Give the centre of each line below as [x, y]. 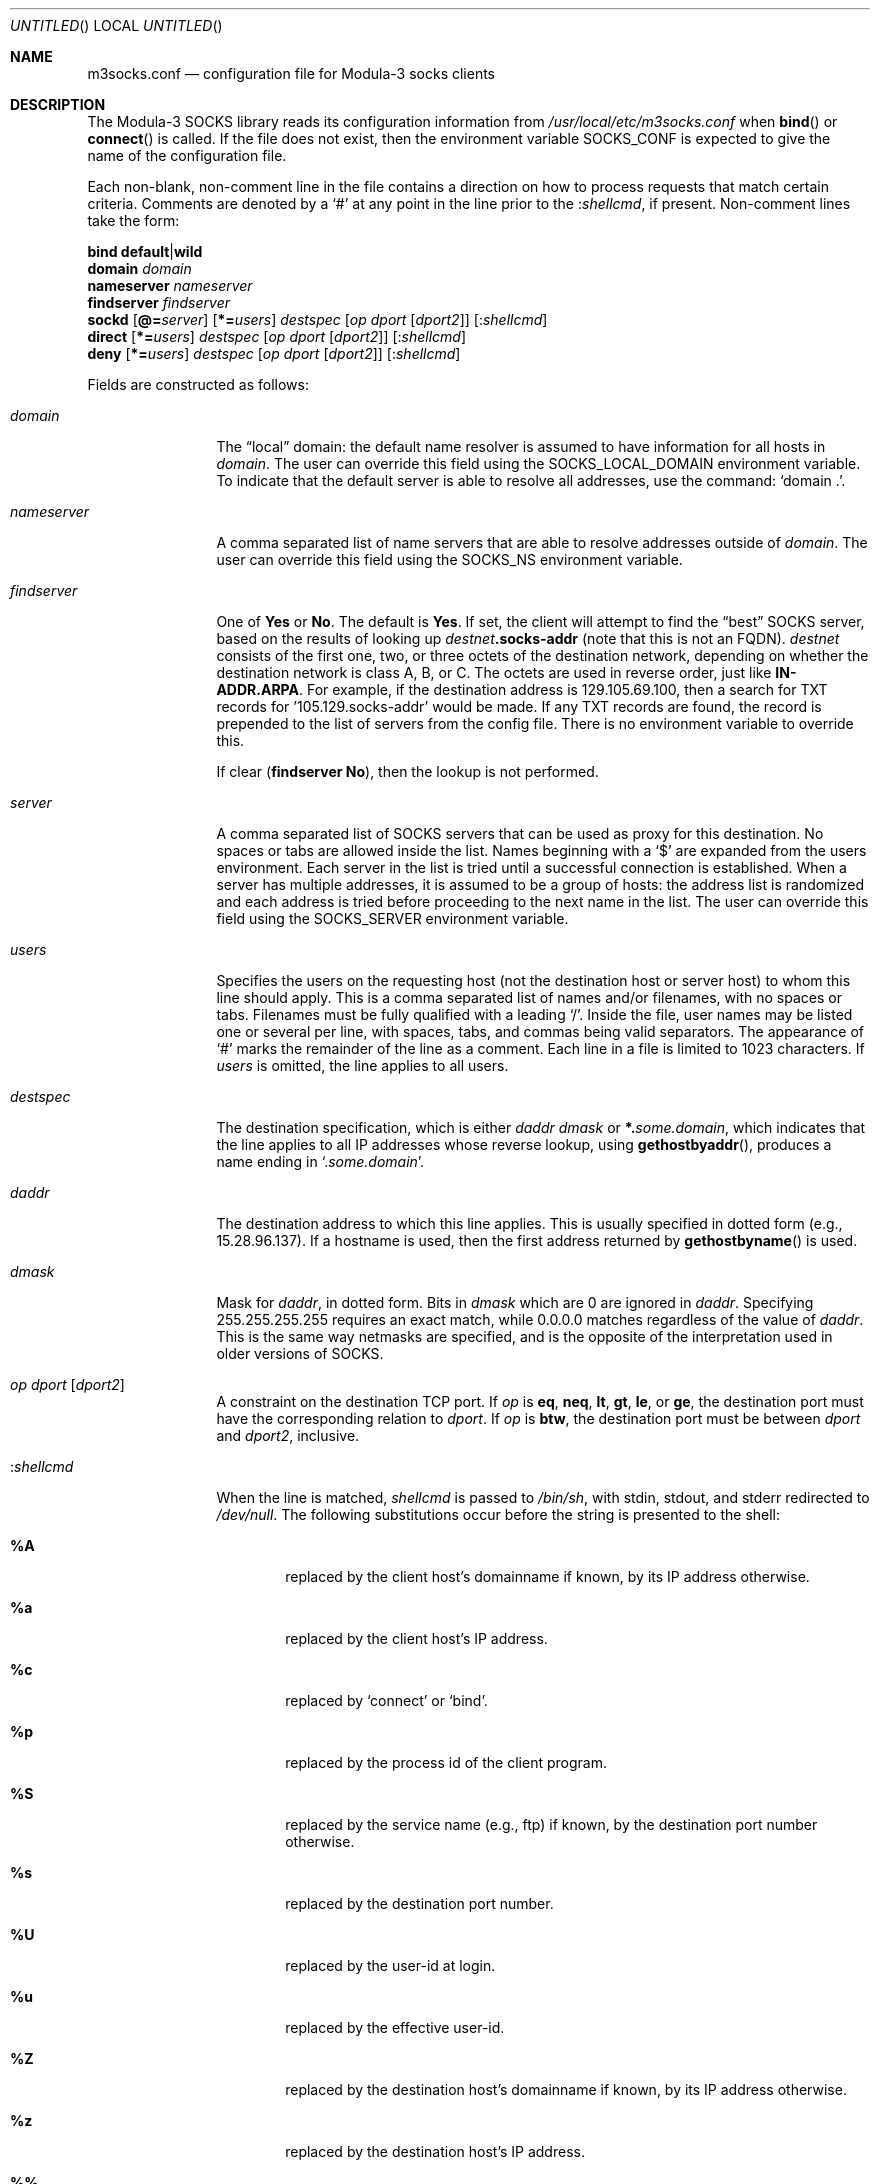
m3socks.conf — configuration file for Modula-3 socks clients [291, 73]
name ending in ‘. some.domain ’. [320, 1161]
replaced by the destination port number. [419, 1903]
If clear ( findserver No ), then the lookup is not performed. [407, 771]
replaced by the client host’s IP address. [416, 1638]
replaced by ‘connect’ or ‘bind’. [386, 1700]
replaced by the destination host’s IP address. [435, 2151]
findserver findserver [158, 302]
